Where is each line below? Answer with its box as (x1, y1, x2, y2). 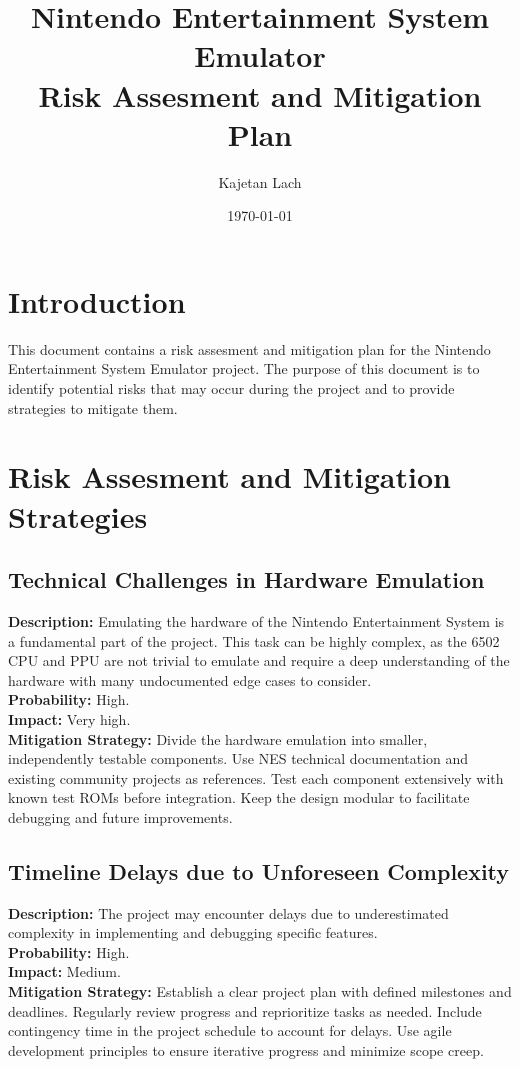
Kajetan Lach (218, 171, 302, 192)
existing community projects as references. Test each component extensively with (8, 767, 504, 788)
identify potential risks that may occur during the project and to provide (8, 378, 455, 398)
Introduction (8, 280, 186, 321)
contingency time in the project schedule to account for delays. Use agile (8, 1020, 452, 1041)
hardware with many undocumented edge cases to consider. (8, 669, 372, 690)
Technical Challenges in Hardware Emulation (8, 564, 485, 595)
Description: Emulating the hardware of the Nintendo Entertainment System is (8, 610, 505, 631)
